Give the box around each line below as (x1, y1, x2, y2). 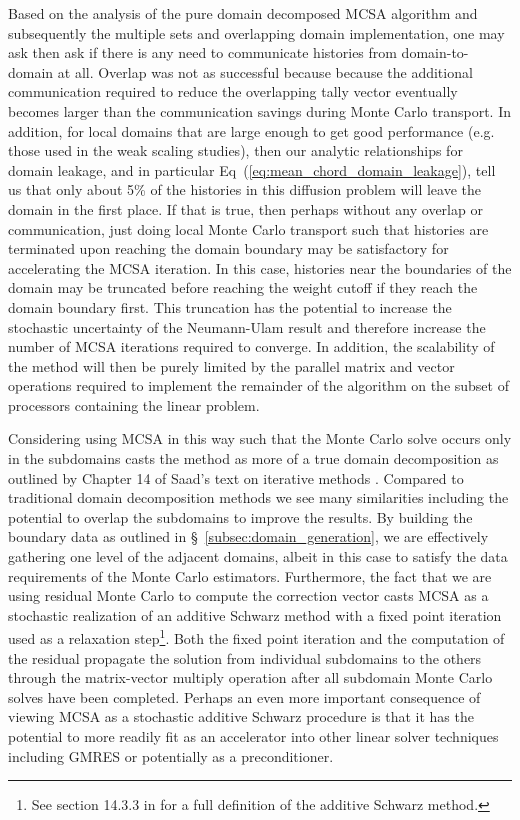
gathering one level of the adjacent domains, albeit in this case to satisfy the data (8, 546, 508, 567)
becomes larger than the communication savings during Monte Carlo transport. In (8, 100, 512, 121)
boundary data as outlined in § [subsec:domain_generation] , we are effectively (8, 526, 489, 547)
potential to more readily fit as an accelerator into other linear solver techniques (8, 726, 499, 747)
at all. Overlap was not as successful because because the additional (57, 61, 473, 82)
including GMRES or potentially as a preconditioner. (8, 745, 334, 766)
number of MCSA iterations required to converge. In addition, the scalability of (8, 336, 495, 357)
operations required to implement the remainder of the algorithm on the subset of (8, 375, 509, 396)
